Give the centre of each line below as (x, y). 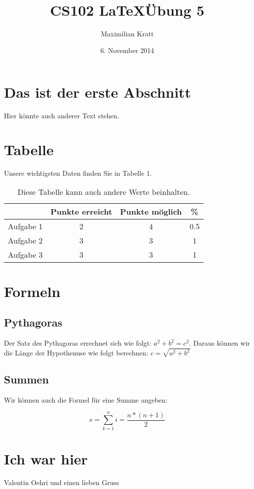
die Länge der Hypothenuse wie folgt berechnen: (76, 353)
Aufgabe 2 (25, 240)
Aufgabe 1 (25, 226)
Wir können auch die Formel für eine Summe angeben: (86, 399)
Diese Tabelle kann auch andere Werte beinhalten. (104, 191)
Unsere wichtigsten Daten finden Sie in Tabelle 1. (78, 173)
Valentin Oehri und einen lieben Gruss (62, 482)
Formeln (32, 291)
